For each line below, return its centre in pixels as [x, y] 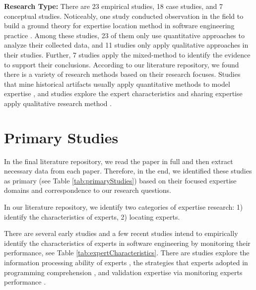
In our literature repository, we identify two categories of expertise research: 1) [124, 207]
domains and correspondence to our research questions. [88, 190]
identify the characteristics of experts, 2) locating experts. [92, 216]
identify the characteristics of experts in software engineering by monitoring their [127, 243]
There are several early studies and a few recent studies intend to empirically [121, 233]
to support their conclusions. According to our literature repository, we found [122, 64]
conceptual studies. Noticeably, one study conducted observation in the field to [124, 16]
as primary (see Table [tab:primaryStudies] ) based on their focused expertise [120, 180]
